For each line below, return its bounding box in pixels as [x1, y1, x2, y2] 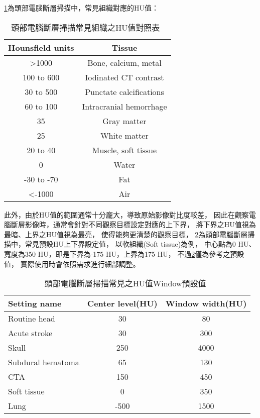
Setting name [8, 297, 62, 309]
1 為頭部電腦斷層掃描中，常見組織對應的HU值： [4, 3, 159, 13]
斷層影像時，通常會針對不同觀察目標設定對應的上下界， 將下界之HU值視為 [11, 219, 256, 230]
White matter [100, 129, 149, 141]
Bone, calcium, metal [87, 56, 162, 68]
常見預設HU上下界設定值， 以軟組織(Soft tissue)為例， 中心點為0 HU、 [25, 239, 256, 249]
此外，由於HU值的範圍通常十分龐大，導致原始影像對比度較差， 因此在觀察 [4, 209, 249, 220]
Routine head [8, 312, 55, 325]
